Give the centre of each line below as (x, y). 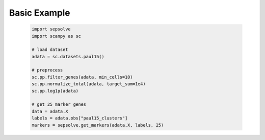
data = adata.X (50, 111)
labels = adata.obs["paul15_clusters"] (79, 118)
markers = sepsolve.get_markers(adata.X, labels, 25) (98, 125)
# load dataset (50, 50)
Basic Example (40, 13)
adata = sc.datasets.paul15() (68, 57)
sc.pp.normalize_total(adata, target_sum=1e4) (89, 84)
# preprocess (47, 70)
